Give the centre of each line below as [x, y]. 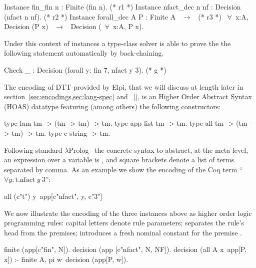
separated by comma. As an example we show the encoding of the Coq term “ [123, 169]
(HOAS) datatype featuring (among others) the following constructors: [112, 106]
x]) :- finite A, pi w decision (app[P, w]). [66, 259]
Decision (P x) [26, 26]
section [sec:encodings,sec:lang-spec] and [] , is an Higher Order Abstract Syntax [128, 96]
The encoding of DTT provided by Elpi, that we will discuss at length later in [124, 86]
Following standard [33, 150]
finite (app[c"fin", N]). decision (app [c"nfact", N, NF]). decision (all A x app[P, [125, 249]
